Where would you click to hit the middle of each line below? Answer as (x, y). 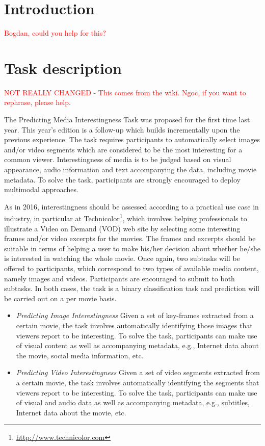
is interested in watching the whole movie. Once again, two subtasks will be (122, 258)
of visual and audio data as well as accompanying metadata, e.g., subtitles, (133, 402)
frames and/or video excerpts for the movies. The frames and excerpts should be (130, 238)
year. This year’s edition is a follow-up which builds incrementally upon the (122, 129)
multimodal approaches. (41, 189)
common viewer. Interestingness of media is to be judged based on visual (118, 159)
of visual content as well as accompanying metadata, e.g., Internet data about (138, 345)
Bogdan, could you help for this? (55, 33)
